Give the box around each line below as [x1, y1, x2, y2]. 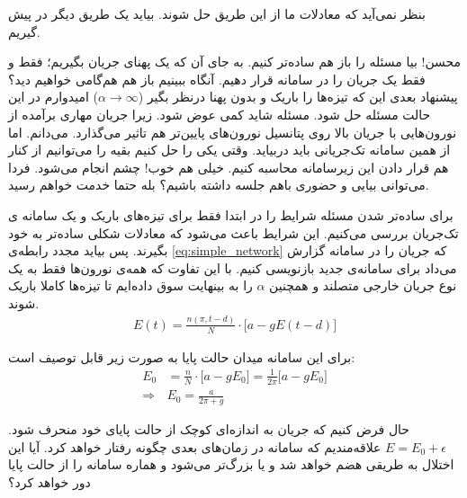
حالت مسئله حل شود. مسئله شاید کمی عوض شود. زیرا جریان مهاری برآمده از [8, 104, 431, 123]
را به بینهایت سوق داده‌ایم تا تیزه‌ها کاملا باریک [8, 276, 253, 295]
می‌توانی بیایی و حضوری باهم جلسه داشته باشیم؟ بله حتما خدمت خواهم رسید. [8, 175, 429, 194]
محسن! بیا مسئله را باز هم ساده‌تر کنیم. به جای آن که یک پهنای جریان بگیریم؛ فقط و [8, 52, 462, 71]
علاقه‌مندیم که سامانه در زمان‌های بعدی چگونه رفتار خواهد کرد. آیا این [8, 437, 382, 456]
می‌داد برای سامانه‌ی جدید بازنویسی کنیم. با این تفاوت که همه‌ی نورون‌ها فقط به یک [8, 258, 457, 277]
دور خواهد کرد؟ [8, 472, 91, 491]
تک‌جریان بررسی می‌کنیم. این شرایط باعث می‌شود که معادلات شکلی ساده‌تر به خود [8, 223, 459, 242]
